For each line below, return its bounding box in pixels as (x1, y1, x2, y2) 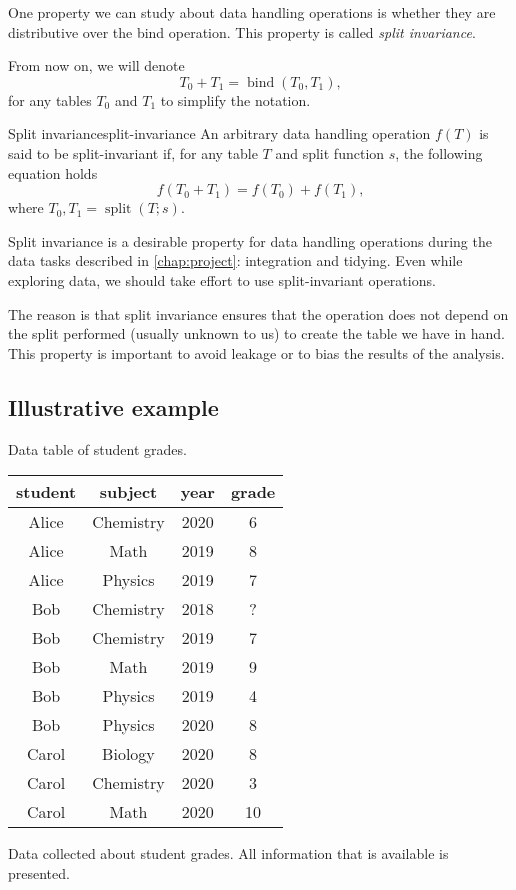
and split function (275, 142, 385, 163)
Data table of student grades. (8, 438, 187, 459)
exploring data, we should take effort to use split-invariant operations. (8, 269, 436, 290)
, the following (395, 142, 483, 163)
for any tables (8, 89, 92, 110)
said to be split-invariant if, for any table (8, 142, 258, 163)
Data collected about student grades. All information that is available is (8, 843, 449, 864)
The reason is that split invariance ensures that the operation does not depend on (8, 303, 509, 324)
